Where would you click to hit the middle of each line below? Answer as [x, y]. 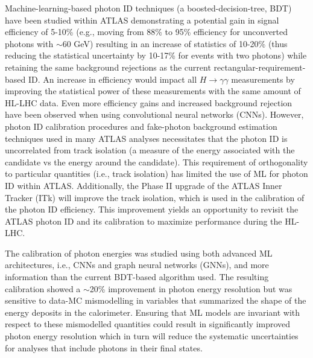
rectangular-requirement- [260, 67]
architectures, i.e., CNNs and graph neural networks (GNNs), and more [137, 265]
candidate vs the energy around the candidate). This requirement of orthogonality [156, 161]
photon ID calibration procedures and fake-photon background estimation [141, 126]
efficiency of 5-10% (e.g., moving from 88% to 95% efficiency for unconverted [147, 32]
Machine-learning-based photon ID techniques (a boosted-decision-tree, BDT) [148, 8]
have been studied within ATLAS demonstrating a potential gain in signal [142, 20]
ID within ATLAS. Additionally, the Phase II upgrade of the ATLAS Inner [144, 185]
